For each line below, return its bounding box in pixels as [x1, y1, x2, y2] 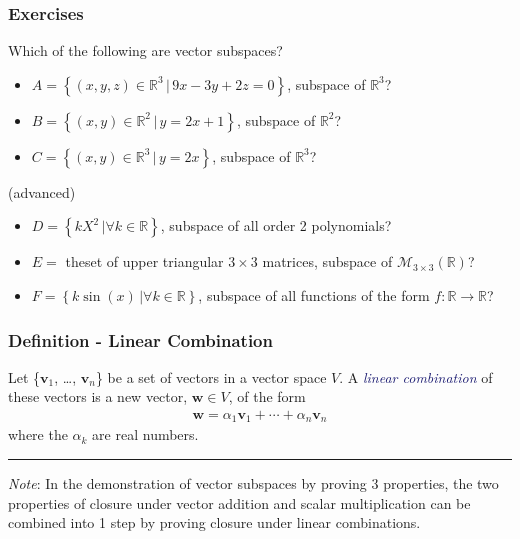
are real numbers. [92, 424, 199, 445]
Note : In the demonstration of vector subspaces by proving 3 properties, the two [8, 473, 499, 494]
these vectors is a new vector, [8, 386, 188, 407]
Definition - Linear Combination [8, 327, 273, 352]
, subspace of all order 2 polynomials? [160, 215, 392, 236]
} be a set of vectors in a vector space [95, 366, 327, 387]
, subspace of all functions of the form [198, 285, 430, 305]
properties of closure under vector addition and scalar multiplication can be [8, 492, 471, 513]
